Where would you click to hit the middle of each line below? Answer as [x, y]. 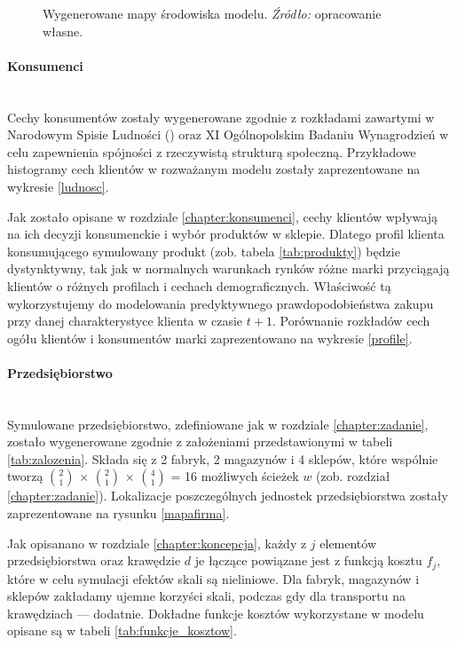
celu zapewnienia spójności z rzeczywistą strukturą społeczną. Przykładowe [212, 151]
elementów [348, 543]
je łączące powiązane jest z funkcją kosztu [308, 560]
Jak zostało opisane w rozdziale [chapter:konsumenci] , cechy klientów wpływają [223, 216]
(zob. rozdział [353, 476]
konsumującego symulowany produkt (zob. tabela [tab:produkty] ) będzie [204, 251]
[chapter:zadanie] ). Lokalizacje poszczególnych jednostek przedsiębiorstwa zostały [228, 496]
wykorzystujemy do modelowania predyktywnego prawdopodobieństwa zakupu [221, 303]
